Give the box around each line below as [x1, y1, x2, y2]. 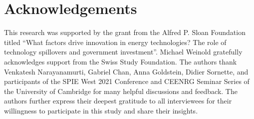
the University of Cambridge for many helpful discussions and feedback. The [4, 85, 238, 96]
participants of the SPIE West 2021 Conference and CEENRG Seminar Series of [4, 76, 250, 86]
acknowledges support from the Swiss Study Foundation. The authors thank [4, 56, 237, 66]
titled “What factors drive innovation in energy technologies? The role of [4, 36, 227, 47]
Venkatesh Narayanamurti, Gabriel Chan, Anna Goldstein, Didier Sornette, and [4, 66, 249, 76]
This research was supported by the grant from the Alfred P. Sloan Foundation [4, 27, 246, 37]
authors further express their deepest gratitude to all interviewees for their [4, 95, 232, 106]
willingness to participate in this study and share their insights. [4, 105, 198, 115]
